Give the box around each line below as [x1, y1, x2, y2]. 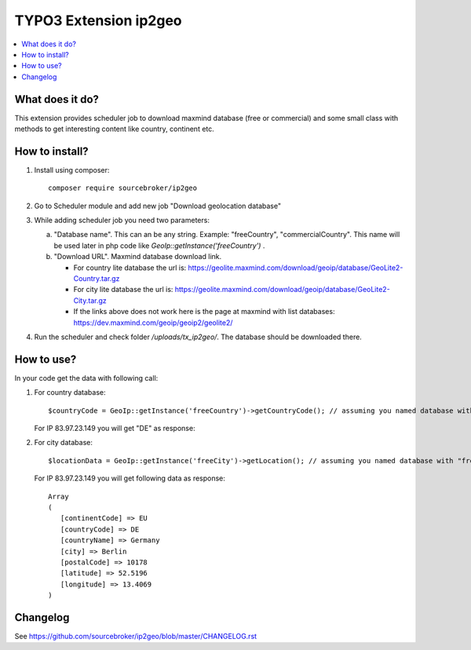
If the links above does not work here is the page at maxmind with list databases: [73, 307, 335, 316]
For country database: [34, 388, 106, 397]
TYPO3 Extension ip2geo [14, 12, 182, 29]
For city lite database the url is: [73, 285, 173, 294]
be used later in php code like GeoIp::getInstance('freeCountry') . [53, 240, 265, 250]
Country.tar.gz [73, 274, 120, 283]
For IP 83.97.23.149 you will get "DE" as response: [34, 424, 195, 433]
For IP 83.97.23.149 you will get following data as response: [34, 473, 225, 483]
